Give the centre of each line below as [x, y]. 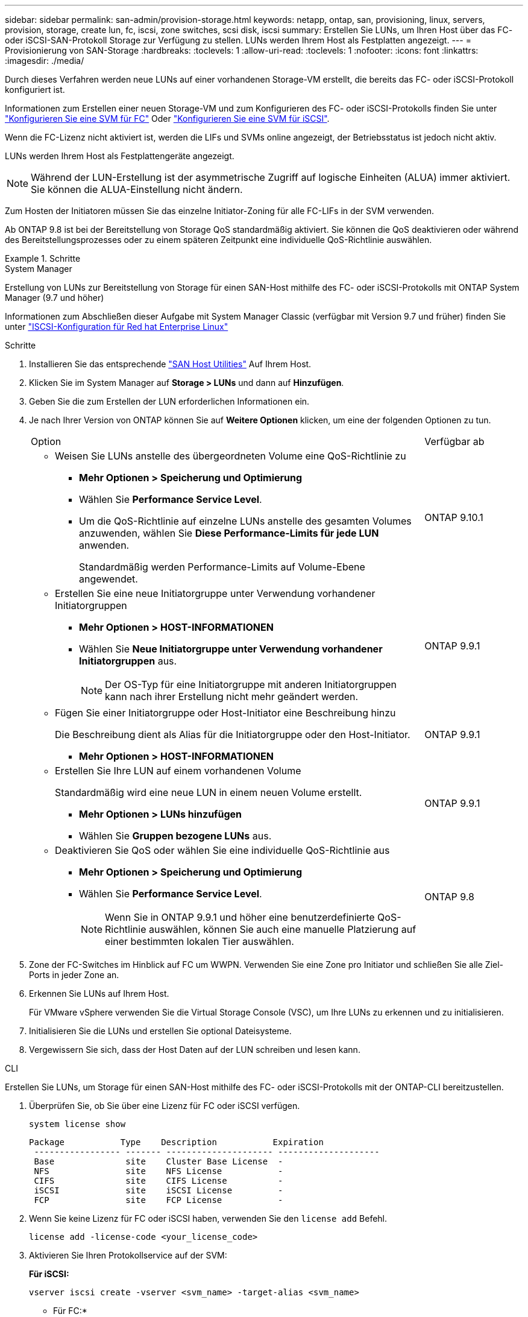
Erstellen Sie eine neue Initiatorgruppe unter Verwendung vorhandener [215, 593]
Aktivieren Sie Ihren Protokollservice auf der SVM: [128, 1255]
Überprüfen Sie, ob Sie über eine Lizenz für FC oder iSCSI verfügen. [165, 1106]
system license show [77, 1124]
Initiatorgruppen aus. [128, 661]
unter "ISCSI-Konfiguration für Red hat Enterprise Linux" [117, 327]
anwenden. [104, 545]
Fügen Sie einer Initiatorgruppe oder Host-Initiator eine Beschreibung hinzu [225, 713]
